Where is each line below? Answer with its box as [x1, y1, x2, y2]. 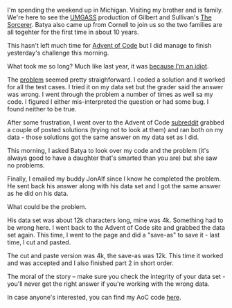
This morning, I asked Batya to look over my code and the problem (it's [7, 147, 210, 154]
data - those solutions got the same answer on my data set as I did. [7, 133, 199, 141]
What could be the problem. [7, 203, 87, 210]
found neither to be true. [7, 105, 78, 113]
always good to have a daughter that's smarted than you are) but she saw [7, 154, 217, 162]
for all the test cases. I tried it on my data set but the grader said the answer [7, 83, 224, 91]
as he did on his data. [7, 190, 69, 197]
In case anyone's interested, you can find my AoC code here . [7, 293, 181, 301]
